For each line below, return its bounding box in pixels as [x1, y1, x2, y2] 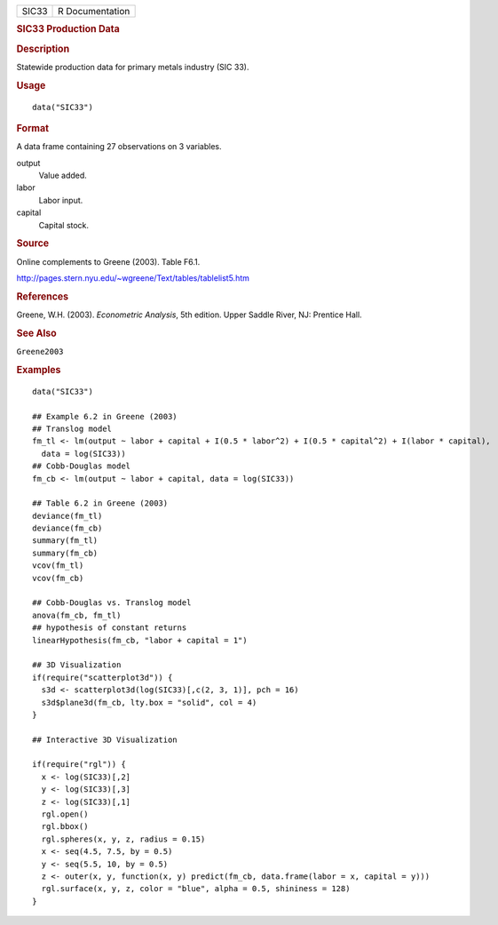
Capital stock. [38, 219, 89, 230]
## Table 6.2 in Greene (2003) [32, 498, 169, 508]
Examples [16, 363, 61, 376]
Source [16, 237, 50, 250]
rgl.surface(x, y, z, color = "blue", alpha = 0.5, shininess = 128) [41, 884, 351, 894]
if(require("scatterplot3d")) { [32, 672, 173, 682]
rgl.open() [41, 809, 89, 819]
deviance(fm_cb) [32, 523, 103, 533]
